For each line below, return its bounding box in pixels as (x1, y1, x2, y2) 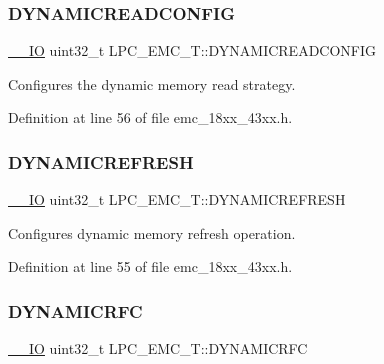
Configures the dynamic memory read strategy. (8, 73, 296, 94)
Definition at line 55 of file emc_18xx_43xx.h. (8, 256, 293, 277)
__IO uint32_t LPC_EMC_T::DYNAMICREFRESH (8, 189, 346, 210)
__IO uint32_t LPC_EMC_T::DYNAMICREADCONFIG (8, 40, 377, 61)
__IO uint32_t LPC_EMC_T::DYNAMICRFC (8, 338, 308, 359)
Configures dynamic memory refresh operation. (8, 222, 296, 243)
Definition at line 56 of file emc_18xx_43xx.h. (8, 107, 293, 128)
